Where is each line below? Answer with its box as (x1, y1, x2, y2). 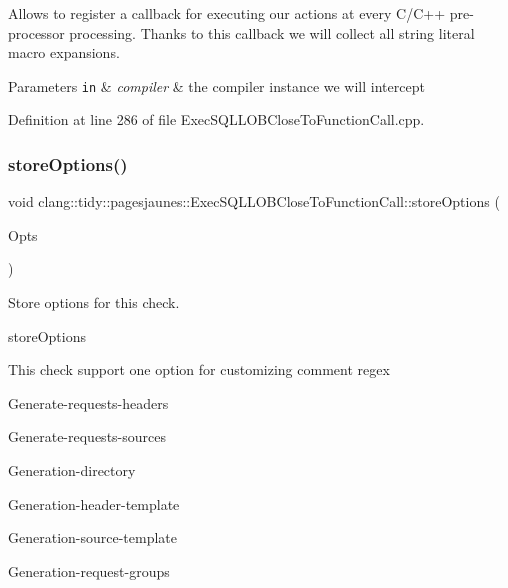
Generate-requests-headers (8, 392, 169, 413)
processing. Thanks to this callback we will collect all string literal (69, 22, 475, 43)
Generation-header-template (8, 493, 180, 514)
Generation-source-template (8, 527, 178, 548)
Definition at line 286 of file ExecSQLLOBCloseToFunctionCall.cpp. (8, 109, 425, 130)
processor (8, 22, 65, 43)
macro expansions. (8, 42, 120, 63)
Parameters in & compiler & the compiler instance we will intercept (8, 75, 425, 96)
